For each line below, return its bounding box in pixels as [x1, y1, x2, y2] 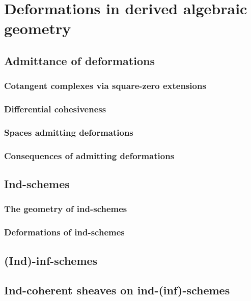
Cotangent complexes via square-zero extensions [4, 79, 206, 92]
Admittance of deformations [4, 52, 155, 68]
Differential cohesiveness [4, 103, 106, 115]
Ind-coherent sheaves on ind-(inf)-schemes [4, 282, 230, 298]
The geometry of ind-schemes [4, 202, 127, 215]
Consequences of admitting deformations [4, 149, 175, 162]
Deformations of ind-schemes [4, 226, 125, 238]
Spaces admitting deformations [4, 126, 133, 138]
